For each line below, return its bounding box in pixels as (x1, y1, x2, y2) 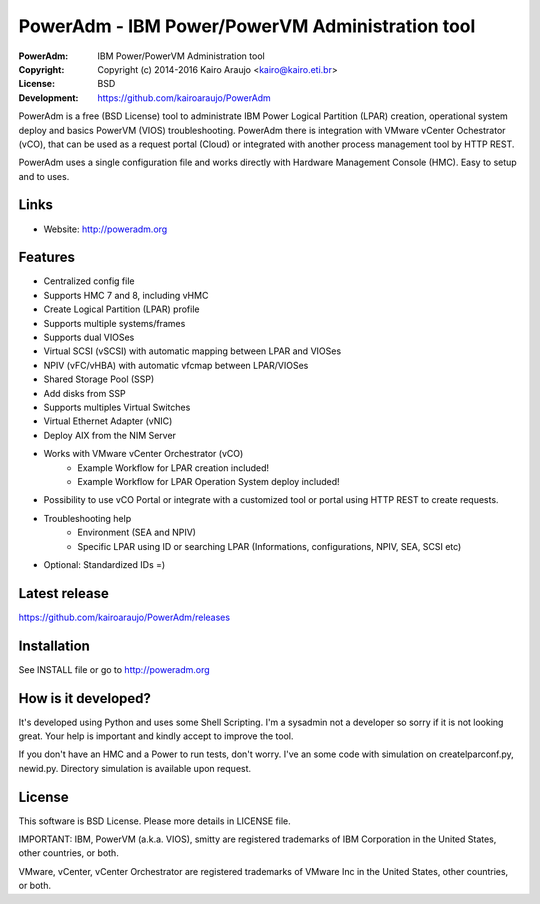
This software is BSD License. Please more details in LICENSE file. (18, 815, 292, 827)
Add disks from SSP (43, 387, 126, 399)
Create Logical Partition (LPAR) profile (43, 303, 200, 315)
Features (18, 249, 75, 266)
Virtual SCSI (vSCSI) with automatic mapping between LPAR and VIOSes (43, 345, 342, 357)
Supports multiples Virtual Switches (43, 401, 191, 413)
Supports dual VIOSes (43, 331, 135, 344)
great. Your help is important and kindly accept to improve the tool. (18, 730, 294, 742)
